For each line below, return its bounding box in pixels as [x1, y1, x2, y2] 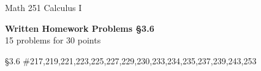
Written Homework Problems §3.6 [5, 21, 154, 34]
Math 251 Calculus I [5, 1, 82, 13]
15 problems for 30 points [5, 34, 101, 47]
